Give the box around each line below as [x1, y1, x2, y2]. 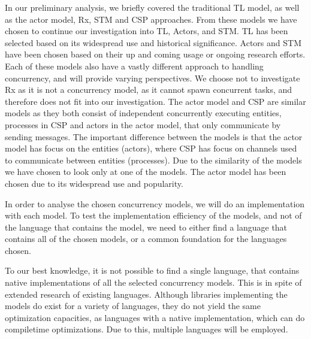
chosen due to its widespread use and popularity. [5, 177, 183, 189]
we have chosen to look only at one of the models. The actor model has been [5, 165, 286, 178]
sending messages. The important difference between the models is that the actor [5, 130, 303, 143]
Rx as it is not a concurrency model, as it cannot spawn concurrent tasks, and [5, 83, 292, 96]
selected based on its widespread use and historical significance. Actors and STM [5, 36, 301, 49]
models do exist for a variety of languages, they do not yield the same [5, 299, 261, 312]
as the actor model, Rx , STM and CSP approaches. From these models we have [5, 13, 297, 25]
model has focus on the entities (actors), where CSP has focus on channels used [5, 142, 297, 155]
